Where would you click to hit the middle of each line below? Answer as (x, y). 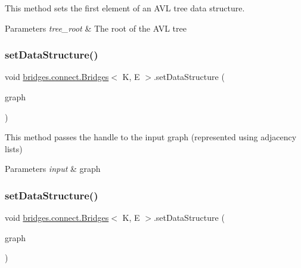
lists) (14, 148)
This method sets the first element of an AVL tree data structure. (125, 8)
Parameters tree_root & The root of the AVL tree (96, 28)
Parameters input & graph (53, 169)
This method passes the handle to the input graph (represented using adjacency (151, 137)
